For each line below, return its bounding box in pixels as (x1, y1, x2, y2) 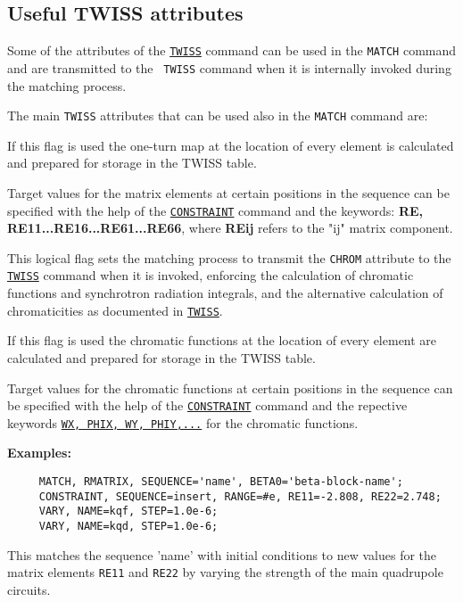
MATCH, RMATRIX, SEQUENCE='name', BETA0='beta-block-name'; (38, 475, 403, 489)
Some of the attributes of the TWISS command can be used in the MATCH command (7, 41, 457, 60)
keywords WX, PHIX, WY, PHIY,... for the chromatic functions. (7, 413, 359, 432)
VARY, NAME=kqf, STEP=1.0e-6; (38, 505, 219, 518)
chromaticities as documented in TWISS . (7, 301, 223, 319)
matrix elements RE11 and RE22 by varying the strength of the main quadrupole (7, 563, 443, 581)
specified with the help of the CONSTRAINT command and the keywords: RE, (7, 201, 424, 219)
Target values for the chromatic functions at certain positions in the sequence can (7, 378, 453, 397)
